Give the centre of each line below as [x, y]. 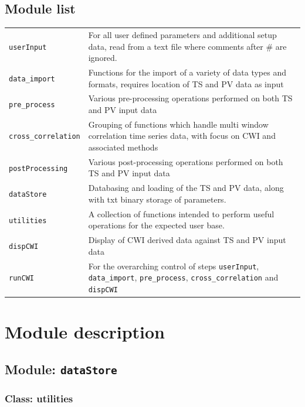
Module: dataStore [61, 369]
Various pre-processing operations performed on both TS [190, 98]
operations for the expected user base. [156, 225]
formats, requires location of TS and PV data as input [186, 83]
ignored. [103, 58]
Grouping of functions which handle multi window [178, 124]
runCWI [21, 278]
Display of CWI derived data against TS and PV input [187, 240]
